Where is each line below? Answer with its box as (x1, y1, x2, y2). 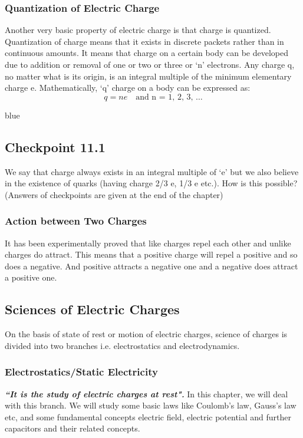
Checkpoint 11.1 (5, 137, 106, 156)
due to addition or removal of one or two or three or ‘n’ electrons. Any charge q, (5, 58, 295, 70)
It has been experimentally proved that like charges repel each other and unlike (5, 236, 291, 249)
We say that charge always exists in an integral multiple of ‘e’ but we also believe (5, 165, 299, 177)
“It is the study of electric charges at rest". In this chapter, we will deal (5, 387, 288, 400)
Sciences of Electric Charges (5, 300, 180, 318)
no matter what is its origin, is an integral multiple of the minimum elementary (5, 70, 292, 82)
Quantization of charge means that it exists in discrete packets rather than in (5, 35, 284, 47)
